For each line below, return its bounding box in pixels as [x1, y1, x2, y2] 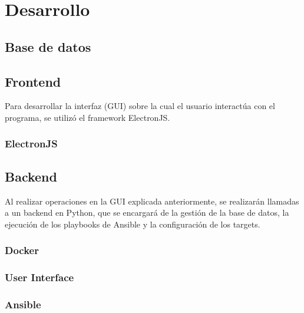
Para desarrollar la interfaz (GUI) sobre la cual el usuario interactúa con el [5, 100, 275, 112]
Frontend [5, 72, 61, 90]
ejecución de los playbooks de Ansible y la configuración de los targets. [5, 218, 260, 230]
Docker [5, 243, 39, 258]
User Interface [5, 270, 74, 285]
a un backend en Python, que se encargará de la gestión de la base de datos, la [5, 206, 289, 219]
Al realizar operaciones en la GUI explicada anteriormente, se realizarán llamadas [5, 195, 299, 207]
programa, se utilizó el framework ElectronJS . [5, 111, 170, 123]
